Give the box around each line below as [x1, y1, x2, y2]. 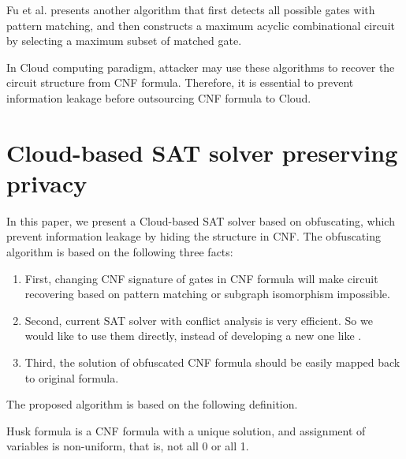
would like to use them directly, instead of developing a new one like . [24, 327, 362, 344]
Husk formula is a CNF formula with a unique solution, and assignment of [6, 422, 366, 438]
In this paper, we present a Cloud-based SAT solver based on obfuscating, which [6, 212, 395, 229]
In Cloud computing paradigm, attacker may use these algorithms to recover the [6, 58, 395, 75]
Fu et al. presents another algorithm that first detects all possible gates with [6, 2, 375, 17]
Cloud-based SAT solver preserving [6, 136, 398, 168]
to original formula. [24, 369, 119, 386]
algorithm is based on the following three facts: [6, 244, 233, 260]
